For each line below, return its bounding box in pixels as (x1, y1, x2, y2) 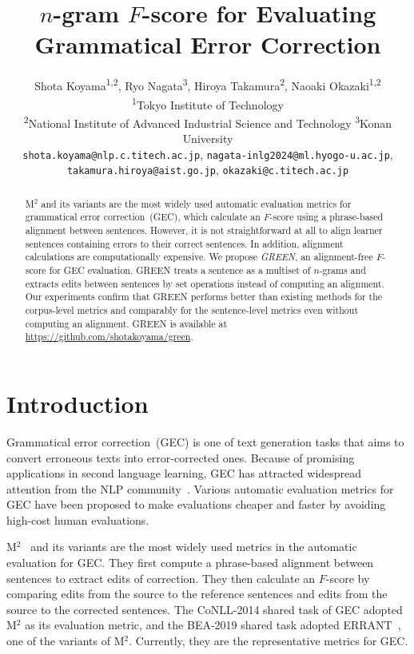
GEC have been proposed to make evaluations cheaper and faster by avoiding (6, 496, 386, 513)
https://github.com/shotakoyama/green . (25, 330, 193, 343)
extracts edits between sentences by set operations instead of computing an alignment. (25, 276, 384, 290)
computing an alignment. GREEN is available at (25, 316, 228, 330)
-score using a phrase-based (269, 210, 384, 224)
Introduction (6, 386, 149, 419)
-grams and (319, 264, 366, 277)
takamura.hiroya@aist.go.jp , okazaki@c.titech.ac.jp (66, 161, 349, 178)
